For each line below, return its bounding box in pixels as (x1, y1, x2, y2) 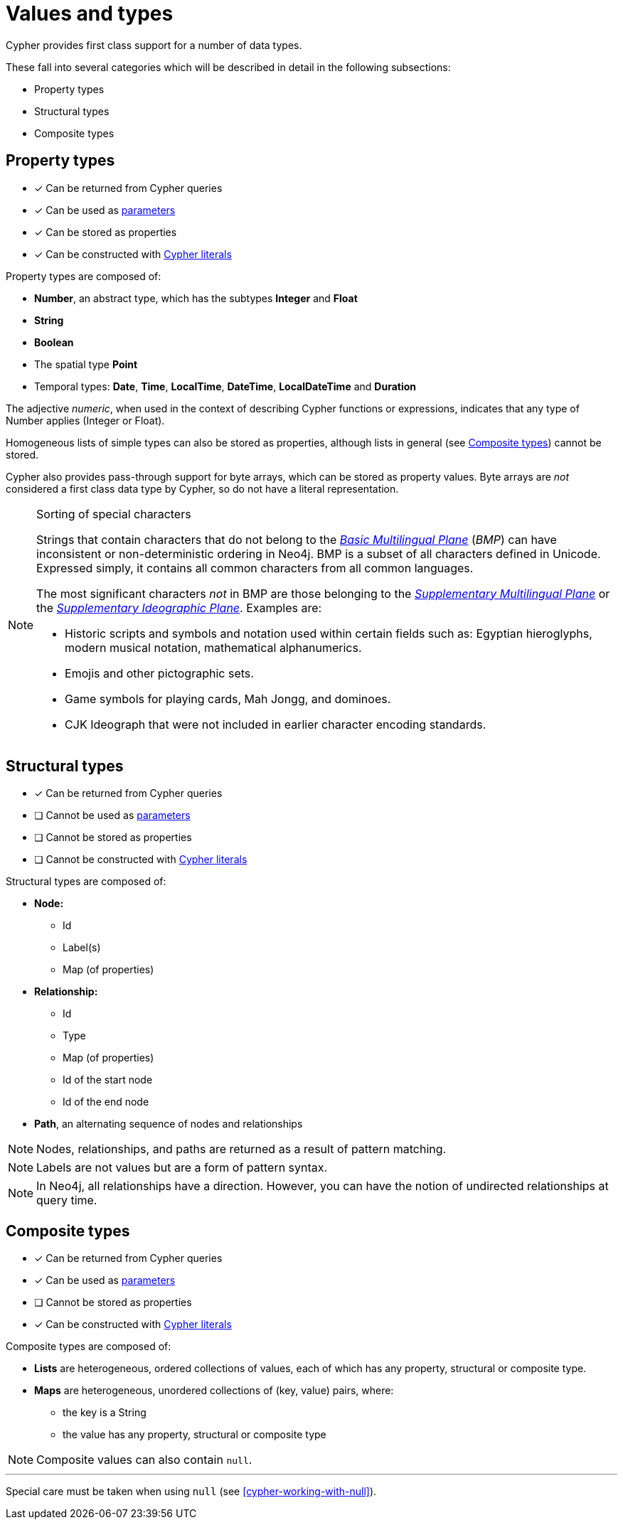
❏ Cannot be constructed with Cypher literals (34, 853, 247, 866)
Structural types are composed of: (6, 875, 166, 888)
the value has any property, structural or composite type (63, 1428, 326, 1441)
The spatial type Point (34, 358, 138, 370)
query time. (36, 1193, 97, 1208)
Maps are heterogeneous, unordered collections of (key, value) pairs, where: (34, 1384, 394, 1397)
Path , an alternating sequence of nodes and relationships (34, 1118, 303, 1130)
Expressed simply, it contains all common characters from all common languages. (36, 560, 474, 575)
